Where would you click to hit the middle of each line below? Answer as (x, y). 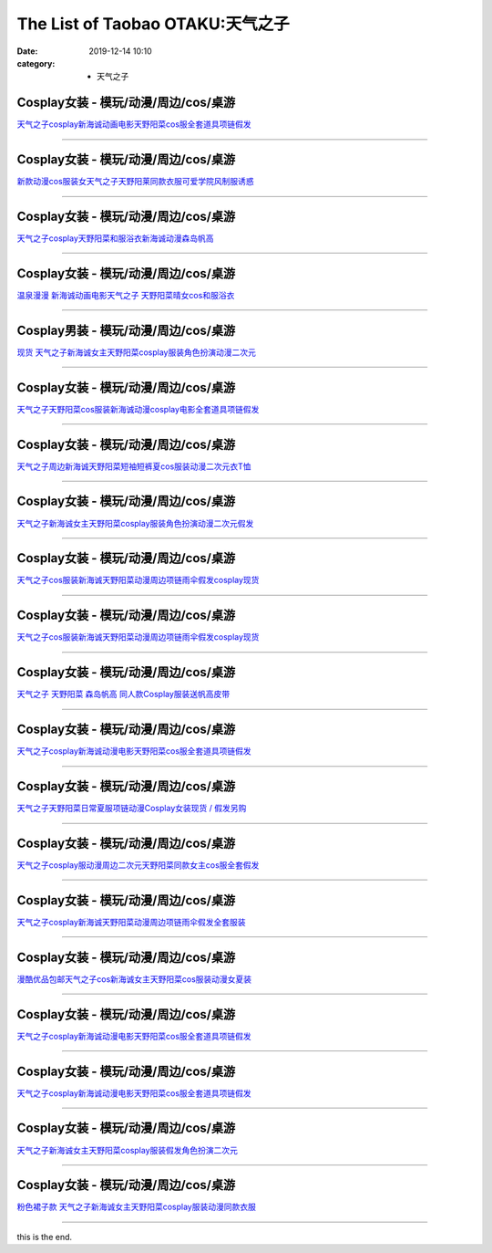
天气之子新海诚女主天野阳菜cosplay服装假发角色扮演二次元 (128, 1150)
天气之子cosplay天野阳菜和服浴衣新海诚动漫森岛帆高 (115, 238)
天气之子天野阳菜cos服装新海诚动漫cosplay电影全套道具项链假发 (138, 409)
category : (36, 63)
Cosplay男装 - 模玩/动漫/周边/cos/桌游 (126, 330)
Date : (27, 51)
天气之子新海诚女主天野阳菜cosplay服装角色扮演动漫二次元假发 (135, 523)
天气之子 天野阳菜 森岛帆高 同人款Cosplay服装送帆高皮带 (123, 694)
